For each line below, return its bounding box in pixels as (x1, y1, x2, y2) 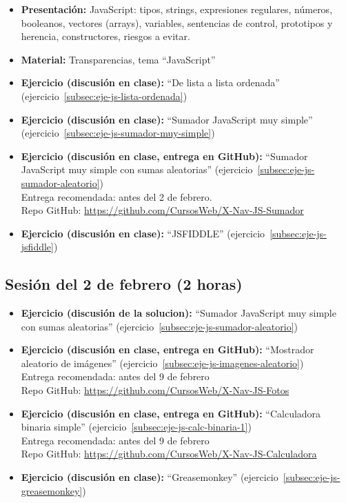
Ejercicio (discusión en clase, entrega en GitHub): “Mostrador (21, 342, 314, 357)
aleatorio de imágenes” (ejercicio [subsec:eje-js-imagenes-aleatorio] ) (21, 355, 304, 370)
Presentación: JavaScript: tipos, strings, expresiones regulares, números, (21, 2, 333, 16)
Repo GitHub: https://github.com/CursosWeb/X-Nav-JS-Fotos (21, 383, 289, 397)
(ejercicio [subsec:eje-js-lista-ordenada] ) (21, 88, 187, 103)
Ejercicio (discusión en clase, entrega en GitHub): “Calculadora (21, 406, 321, 420)
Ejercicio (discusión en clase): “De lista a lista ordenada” (21, 75, 280, 90)
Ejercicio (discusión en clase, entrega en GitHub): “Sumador (21, 148, 308, 163)
